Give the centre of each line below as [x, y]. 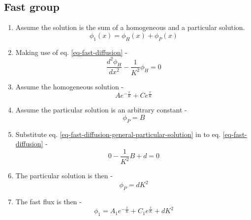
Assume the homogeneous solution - [70, 86]
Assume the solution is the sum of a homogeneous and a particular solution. [130, 27]
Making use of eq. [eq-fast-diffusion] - [71, 52]
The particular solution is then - [64, 176]
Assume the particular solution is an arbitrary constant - [101, 110]
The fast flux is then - [48, 202]
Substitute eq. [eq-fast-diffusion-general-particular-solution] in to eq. [118, 134]
